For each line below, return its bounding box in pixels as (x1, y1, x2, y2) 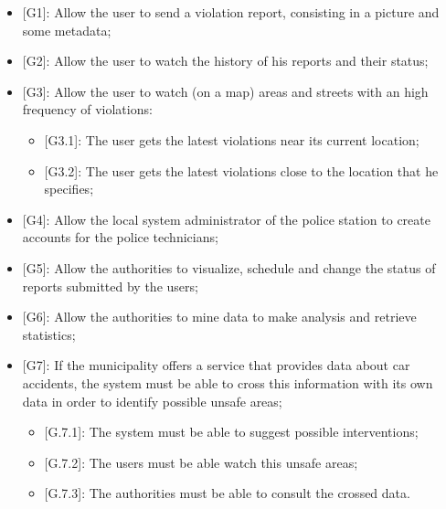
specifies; (44, 179, 94, 198)
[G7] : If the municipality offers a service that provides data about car (22, 355, 410, 375)
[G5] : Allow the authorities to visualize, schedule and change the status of (22, 258, 436, 277)
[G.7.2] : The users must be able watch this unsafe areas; (44, 452, 358, 472)
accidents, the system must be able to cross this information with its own (22, 373, 433, 392)
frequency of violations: (22, 100, 153, 119)
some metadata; (22, 20, 111, 39)
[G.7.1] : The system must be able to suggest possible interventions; (44, 422, 419, 441)
